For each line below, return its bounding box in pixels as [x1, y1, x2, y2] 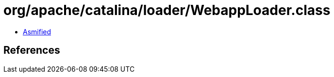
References [3, 44, 60, 57]
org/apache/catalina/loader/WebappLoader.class [3, 2, 331, 18]
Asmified [23, 27, 51, 36]
